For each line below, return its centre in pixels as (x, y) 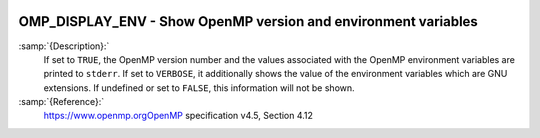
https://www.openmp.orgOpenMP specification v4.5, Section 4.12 (178, 116)
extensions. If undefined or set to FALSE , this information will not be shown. (199, 87)
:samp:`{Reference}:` (61, 102)
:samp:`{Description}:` (64, 46)
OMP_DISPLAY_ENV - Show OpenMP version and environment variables (248, 21)
